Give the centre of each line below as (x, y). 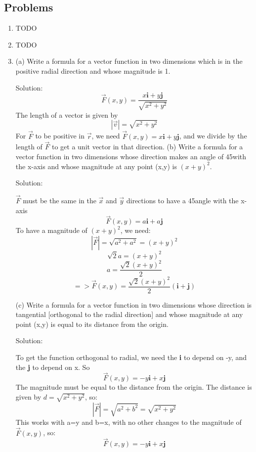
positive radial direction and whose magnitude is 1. (93, 70)
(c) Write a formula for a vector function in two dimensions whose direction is (134, 304)
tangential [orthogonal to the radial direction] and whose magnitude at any (129, 314)
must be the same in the (60, 201)
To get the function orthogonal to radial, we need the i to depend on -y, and (131, 357)
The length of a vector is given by (67, 114)
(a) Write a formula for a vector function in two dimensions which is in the (129, 61)
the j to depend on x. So (53, 367)
